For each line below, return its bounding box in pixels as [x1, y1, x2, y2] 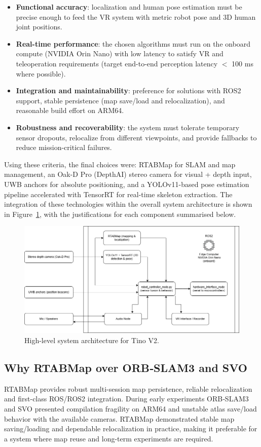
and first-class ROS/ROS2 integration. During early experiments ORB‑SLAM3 [4, 393, 249, 404]
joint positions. [16, 21, 62, 32]
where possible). [16, 68, 66, 79]
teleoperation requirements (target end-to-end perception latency [16, 58, 218, 68]
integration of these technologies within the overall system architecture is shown [4, 199, 252, 209]
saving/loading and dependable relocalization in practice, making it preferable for [4, 423, 257, 434]
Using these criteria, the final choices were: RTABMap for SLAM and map [4, 159, 236, 169]
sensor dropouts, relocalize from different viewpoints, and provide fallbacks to [16, 132, 257, 142]
